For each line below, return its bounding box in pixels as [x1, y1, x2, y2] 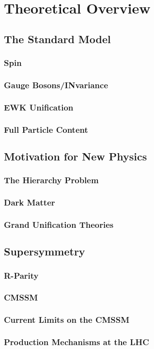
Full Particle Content [4, 123, 88, 135]
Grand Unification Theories [4, 218, 114, 230]
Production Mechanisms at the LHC [4, 336, 149, 348]
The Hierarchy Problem [4, 174, 99, 186]
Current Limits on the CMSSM [4, 314, 130, 326]
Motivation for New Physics [4, 148, 147, 163]
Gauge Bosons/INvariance [4, 79, 108, 91]
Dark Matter [4, 196, 55, 208]
